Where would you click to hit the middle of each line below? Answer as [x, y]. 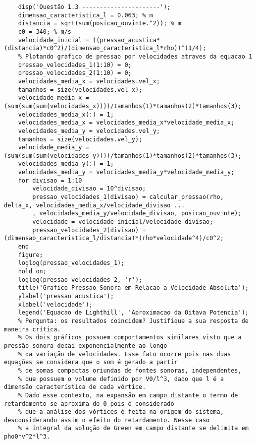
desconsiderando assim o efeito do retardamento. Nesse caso [107, 420]
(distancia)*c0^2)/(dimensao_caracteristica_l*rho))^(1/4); [105, 48]
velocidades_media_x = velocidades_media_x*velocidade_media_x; [126, 123]
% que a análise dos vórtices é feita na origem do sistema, [121, 412]
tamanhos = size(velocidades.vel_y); [80, 139]
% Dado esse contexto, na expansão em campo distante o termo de [128, 395]
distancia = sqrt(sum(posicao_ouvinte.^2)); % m [100, 24]
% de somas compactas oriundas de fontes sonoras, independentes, [130, 370]
